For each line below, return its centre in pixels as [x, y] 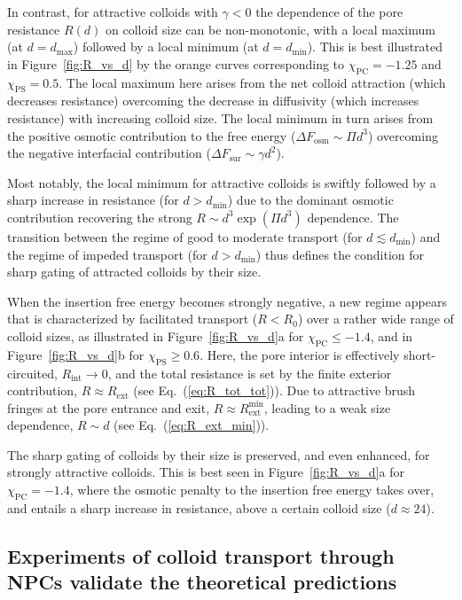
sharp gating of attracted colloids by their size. [134, 272]
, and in [392, 335]
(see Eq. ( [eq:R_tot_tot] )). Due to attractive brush [274, 390]
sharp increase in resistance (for [93, 200]
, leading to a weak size [327, 407]
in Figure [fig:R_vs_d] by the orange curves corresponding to [176, 63]
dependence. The [353, 217]
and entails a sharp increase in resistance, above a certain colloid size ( [199, 507]
